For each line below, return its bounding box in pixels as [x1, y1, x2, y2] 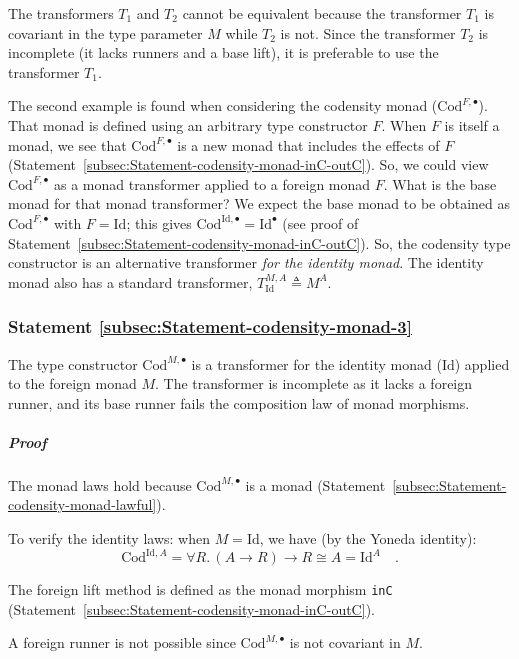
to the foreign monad [8, 373, 137, 394]
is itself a [444, 114, 500, 135]
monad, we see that [8, 134, 127, 155]
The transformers [8, 3, 114, 23]
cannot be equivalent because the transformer [182, 3, 462, 23]
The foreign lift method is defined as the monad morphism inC [8, 579, 393, 600]
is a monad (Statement [245, 474, 386, 495]
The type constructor [8, 353, 138, 374]
